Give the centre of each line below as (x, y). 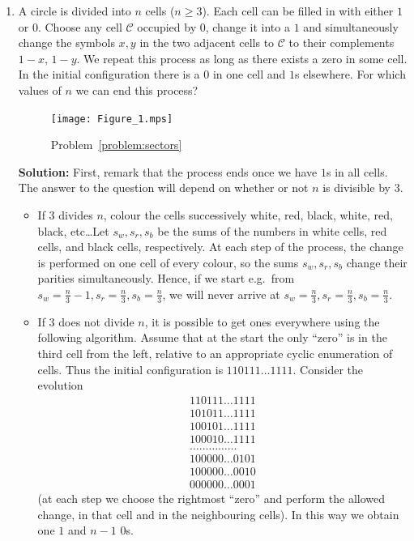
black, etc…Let (73, 230)
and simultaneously (351, 26)
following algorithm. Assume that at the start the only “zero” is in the (212, 337)
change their (377, 262)
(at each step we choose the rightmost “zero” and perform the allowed (211, 498)
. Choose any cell (80, 26)
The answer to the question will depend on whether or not (163, 187)
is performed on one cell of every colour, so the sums (168, 262)
